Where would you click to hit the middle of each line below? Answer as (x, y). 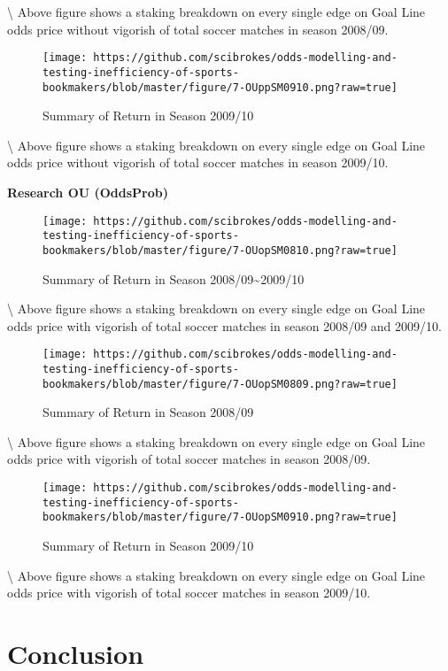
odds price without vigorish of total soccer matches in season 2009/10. (198, 162)
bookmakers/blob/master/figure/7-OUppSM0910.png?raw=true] (220, 87)
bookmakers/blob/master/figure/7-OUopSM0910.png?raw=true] (220, 517)
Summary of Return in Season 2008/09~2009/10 (174, 278)
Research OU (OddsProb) (88, 192)
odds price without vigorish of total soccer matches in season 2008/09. (198, 29)
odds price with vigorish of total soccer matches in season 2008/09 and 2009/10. (224, 325)
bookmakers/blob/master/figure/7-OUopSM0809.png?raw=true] (220, 384)
